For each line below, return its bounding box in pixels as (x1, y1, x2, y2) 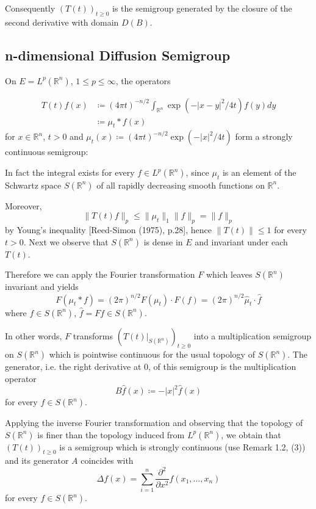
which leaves (206, 268, 253, 281)
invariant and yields (5, 280, 79, 293)
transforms (73, 329, 113, 342)
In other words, (5, 329, 62, 342)
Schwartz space (5, 178, 62, 191)
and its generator (5, 454, 69, 467)
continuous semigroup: (5, 145, 88, 158)
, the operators (115, 74, 171, 87)
